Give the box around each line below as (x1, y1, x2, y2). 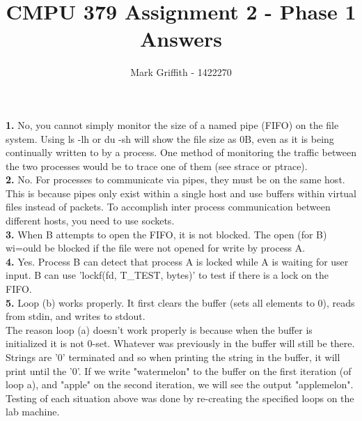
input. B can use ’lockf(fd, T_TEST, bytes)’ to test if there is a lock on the (6, 268, 329, 282)
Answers (139, 24, 223, 53)
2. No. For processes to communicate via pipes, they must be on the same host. (6, 172, 345, 187)
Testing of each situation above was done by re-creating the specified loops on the (6, 390, 354, 405)
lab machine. (6, 404, 60, 419)
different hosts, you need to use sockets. (6, 213, 175, 228)
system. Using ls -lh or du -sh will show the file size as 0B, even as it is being (6, 131, 334, 146)
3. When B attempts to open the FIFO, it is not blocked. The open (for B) (6, 227, 327, 241)
